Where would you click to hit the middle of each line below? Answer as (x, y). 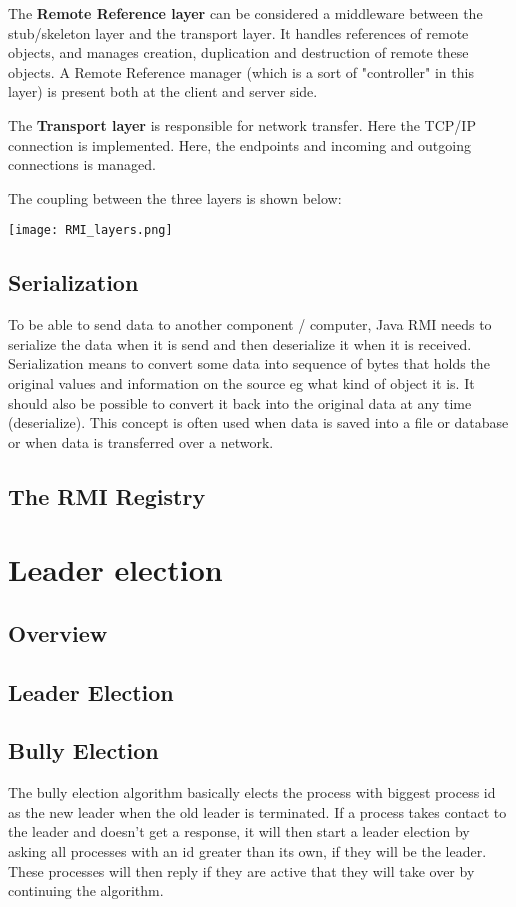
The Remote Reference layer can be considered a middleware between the (245, 13)
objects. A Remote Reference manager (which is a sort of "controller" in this (241, 71)
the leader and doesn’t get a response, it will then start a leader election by (239, 831)
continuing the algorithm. (86, 890)
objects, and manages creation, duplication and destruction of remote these (238, 52)
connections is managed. (82, 164)
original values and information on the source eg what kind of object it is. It (241, 382)
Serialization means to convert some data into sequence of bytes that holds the (249, 363)
